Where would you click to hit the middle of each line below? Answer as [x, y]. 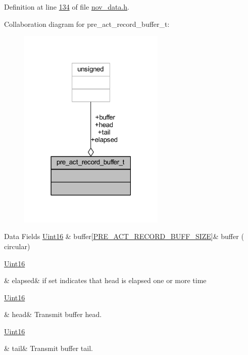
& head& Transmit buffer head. [53, 314]
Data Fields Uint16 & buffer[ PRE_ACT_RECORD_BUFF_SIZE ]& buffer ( [124, 236]
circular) [17, 246]
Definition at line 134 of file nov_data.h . [67, 7]
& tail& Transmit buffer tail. [48, 348]
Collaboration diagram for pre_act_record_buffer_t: [87, 24]
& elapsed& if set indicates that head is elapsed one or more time [105, 280]
